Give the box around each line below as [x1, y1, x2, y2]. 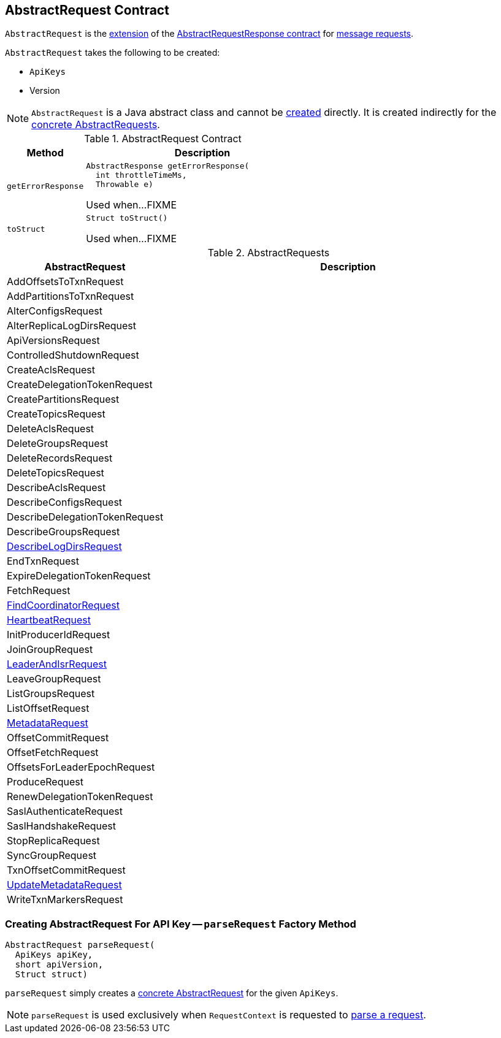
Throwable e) [95, 180, 153, 189]
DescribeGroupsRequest [7, 525, 120, 538]
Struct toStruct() [86, 213, 168, 223]
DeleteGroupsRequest [7, 437, 109, 450]
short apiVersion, [15, 960, 104, 970]
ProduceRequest [7, 776, 83, 788]
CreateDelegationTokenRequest [7, 378, 153, 391]
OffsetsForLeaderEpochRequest [7, 761, 155, 774]
